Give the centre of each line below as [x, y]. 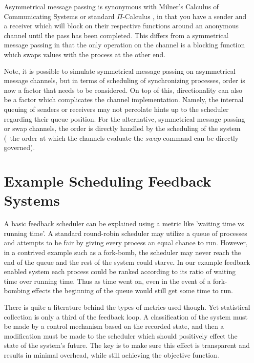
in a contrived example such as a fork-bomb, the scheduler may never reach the [123, 252]
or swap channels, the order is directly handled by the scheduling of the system [122, 128]
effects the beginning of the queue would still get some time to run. [132, 290]
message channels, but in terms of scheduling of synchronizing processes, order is [125, 80]
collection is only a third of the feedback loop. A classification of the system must [126, 316]
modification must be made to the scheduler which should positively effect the [121, 335]
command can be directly [201, 138]
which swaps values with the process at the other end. [85, 54]
